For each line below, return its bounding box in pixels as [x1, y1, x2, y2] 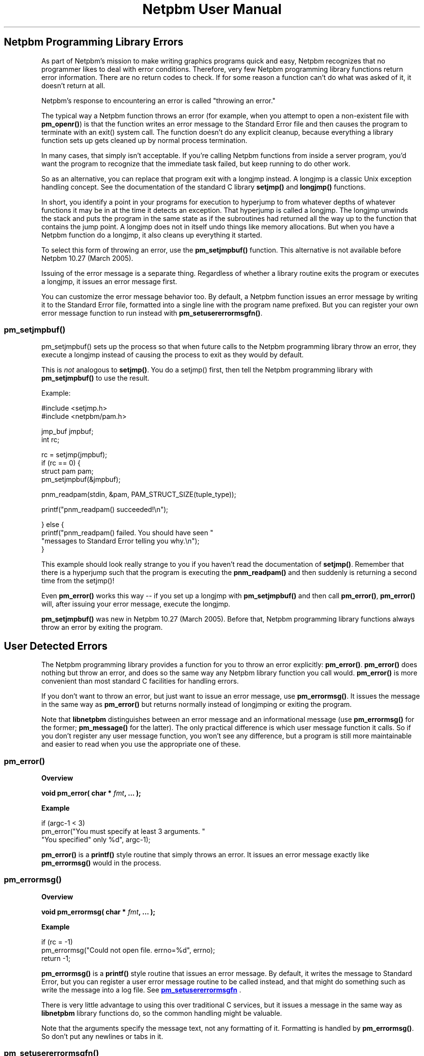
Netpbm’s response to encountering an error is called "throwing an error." [41, 96, 276, 105]
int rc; [41, 435, 60, 444]
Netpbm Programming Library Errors [4, 36, 183, 48]
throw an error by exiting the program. [41, 623, 163, 632]
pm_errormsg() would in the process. [41, 858, 161, 867]
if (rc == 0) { [41, 459, 81, 467]
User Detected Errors [4, 640, 108, 652]
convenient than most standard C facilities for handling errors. [41, 677, 239, 686]
